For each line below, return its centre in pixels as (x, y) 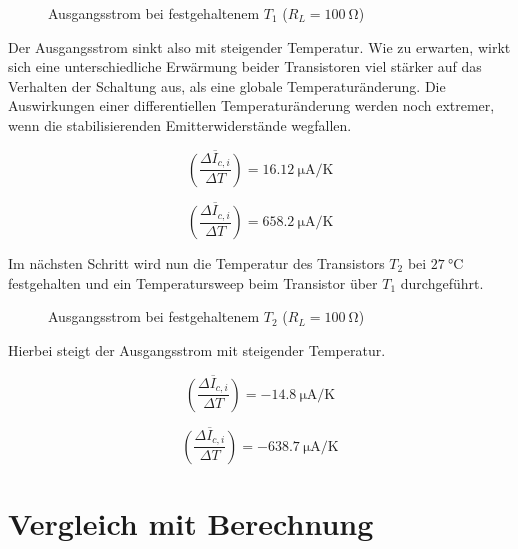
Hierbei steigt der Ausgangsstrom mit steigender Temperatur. (197, 349)
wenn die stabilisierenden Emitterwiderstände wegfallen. (180, 124)
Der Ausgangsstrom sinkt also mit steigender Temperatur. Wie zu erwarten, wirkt (259, 46)
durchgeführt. (442, 282)
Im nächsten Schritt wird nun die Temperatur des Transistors (196, 263)
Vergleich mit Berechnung (191, 523)
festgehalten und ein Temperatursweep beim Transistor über (193, 282)
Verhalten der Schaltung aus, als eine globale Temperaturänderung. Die (227, 85)
